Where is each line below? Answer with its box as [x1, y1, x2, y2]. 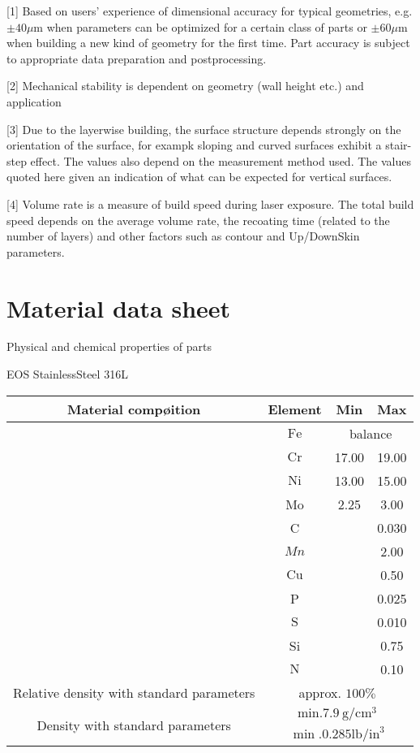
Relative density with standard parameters [13, 682, 255, 702]
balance [349, 423, 392, 443]
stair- [385, 136, 412, 154]
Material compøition [67, 399, 201, 418]
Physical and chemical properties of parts [6, 338, 212, 355]
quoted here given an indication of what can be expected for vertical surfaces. [6, 168, 392, 185]
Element [268, 399, 322, 418]
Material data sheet [6, 291, 231, 324]
